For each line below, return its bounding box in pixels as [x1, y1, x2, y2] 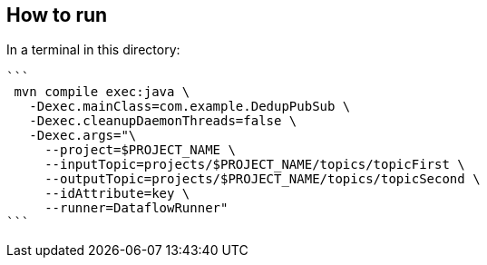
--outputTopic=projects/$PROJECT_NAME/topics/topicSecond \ [44, 172, 481, 187]
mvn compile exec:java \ [14, 84, 190, 100]
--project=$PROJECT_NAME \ [44, 142, 236, 158]
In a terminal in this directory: [6, 42, 180, 58]
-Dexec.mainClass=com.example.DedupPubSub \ [29, 99, 351, 114]
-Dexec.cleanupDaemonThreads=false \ [29, 113, 297, 129]
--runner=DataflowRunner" [44, 201, 229, 216]
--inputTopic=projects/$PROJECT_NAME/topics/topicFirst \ [44, 157, 465, 172]
